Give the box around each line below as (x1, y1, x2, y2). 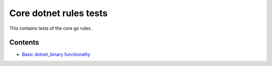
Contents (9, 38, 39, 47)
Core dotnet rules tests (9, 8, 108, 19)
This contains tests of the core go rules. (9, 25, 92, 31)
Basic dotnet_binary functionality (22, 51, 91, 57)
